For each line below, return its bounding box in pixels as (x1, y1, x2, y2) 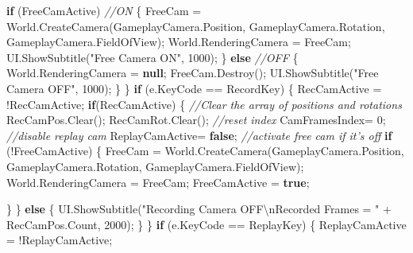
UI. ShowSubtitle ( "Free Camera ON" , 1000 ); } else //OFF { (6, 49, 299, 65)
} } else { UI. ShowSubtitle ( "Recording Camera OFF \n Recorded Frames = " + (6, 200, 392, 217)
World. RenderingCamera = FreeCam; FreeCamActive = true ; (6, 173, 310, 190)
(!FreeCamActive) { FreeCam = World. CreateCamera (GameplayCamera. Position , (6, 142, 404, 159)
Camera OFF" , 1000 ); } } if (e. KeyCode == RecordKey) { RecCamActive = (6, 80, 382, 96)
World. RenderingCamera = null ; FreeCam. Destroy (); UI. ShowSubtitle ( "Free (6, 64, 379, 81)
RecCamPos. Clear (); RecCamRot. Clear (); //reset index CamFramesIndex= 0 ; (6, 111, 386, 128)
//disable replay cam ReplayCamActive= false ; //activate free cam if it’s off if (6, 127, 392, 143)
